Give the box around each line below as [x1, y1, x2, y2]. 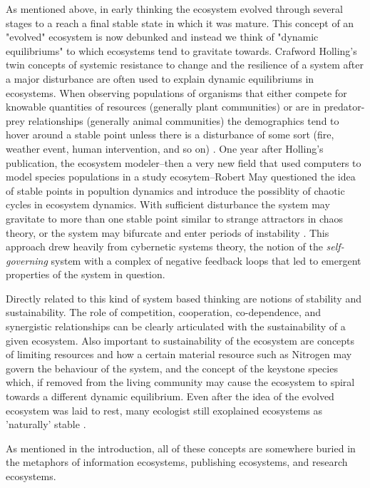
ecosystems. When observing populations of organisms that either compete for [6, 85, 347, 100]
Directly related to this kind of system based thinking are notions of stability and [6, 290, 361, 305]
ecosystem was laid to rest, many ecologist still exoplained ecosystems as [6, 402, 323, 417]
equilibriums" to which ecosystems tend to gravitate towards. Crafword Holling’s [6, 43, 357, 58]
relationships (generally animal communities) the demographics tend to [28, 113, 339, 128]
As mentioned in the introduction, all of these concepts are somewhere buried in [6, 440, 356, 455]
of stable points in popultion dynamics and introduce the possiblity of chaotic [6, 183, 345, 198]
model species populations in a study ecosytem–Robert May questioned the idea [6, 169, 356, 184]
